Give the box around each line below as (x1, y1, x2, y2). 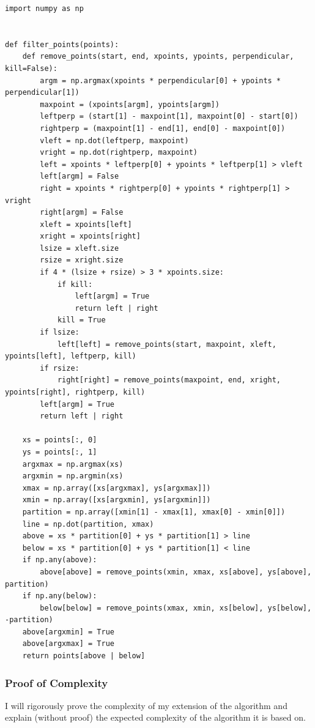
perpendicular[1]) (5, 88, 80, 97)
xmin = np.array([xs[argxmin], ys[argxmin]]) (22, 496, 211, 505)
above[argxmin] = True (22, 627, 114, 636)
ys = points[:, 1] (22, 447, 97, 456)
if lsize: (40, 328, 80, 337)
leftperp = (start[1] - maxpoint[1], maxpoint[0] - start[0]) (40, 112, 298, 121)
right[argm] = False (40, 208, 124, 217)
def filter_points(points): (5, 40, 119, 49)
